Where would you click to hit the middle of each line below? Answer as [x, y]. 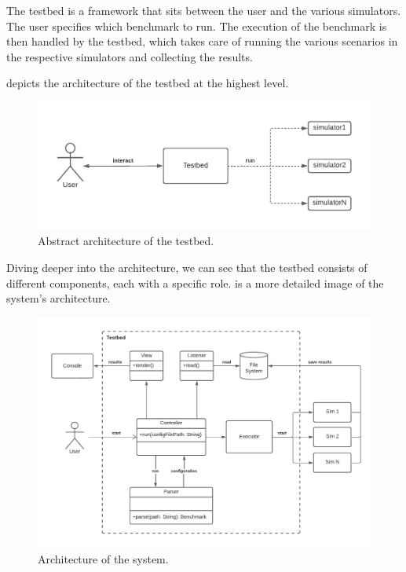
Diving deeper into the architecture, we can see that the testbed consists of [187, 268]
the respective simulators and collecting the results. [130, 56]
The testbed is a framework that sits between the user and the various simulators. [204, 10]
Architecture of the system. [103, 558]
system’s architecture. [59, 298]
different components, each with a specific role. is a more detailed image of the [195, 282]
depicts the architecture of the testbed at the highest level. [148, 83]
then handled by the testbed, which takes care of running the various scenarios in [202, 41]
